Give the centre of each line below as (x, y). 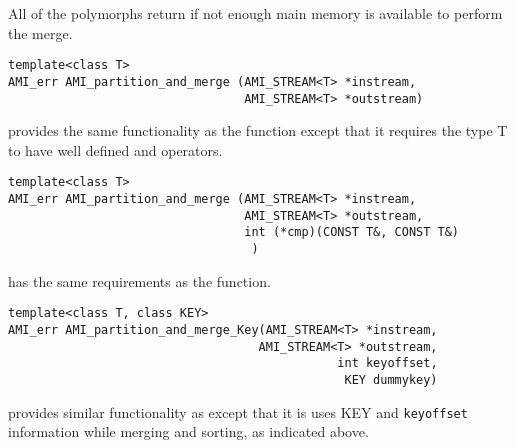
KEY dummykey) (391, 379)
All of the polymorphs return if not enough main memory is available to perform (255, 13)
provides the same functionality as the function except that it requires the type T (258, 130)
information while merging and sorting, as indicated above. (188, 431)
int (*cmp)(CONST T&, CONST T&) (352, 232)
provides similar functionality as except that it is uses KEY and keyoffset (238, 411)
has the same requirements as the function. (139, 280)
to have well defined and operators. (115, 149)
